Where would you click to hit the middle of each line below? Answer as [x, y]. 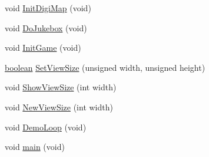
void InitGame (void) [43, 48]
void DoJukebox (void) [46, 27]
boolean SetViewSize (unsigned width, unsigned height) [105, 67]
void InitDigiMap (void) [48, 8]
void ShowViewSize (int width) [61, 87]
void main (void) [35, 147]
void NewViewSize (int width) [59, 107]
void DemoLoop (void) [46, 127]
